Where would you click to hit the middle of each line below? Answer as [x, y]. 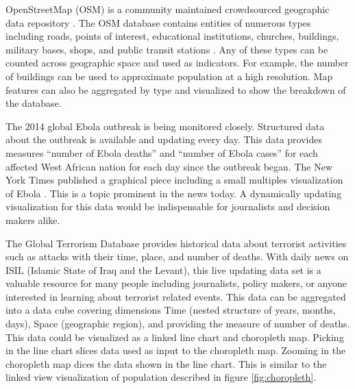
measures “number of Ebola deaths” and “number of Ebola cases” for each [162, 152]
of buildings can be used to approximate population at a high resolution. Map [169, 76]
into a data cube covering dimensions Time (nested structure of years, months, [171, 310]
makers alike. [33, 219]
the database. [34, 103]
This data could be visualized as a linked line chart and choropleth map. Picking [175, 337]
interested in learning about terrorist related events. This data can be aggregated [176, 296]
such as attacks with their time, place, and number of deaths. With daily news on [177, 256]
